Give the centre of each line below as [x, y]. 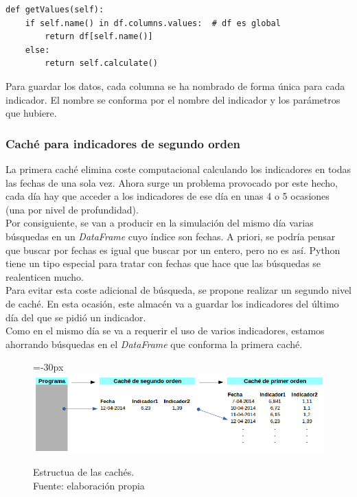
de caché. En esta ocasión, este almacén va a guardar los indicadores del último [172, 303]
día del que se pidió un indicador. [76, 317]
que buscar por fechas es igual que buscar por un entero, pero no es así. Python [173, 250]
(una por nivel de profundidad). [72, 209]
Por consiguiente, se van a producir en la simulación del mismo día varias [160, 223]
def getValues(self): [55, 10]
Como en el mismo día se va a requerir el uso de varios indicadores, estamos [165, 331]
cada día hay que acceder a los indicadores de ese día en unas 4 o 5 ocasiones [168, 196]
